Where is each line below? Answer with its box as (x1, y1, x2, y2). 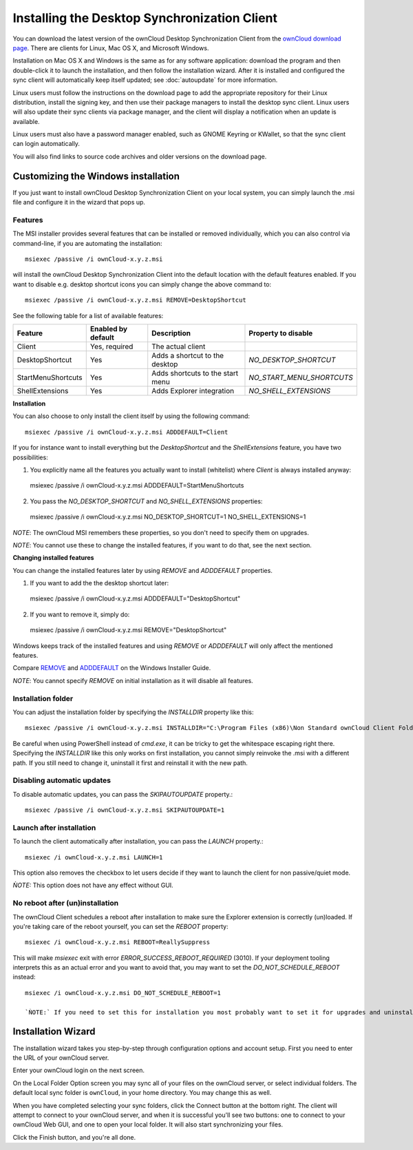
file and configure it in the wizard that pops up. (12, 198, 146, 207)
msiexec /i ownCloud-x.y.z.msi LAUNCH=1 (25, 853, 163, 861)
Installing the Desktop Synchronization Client (12, 10, 278, 25)
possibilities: (12, 453, 48, 461)
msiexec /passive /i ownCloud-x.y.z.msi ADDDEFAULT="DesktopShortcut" (30, 594, 241, 603)
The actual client (151, 342, 206, 351)
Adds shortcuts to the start (151, 368, 239, 378)
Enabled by (89, 324, 127, 334)
